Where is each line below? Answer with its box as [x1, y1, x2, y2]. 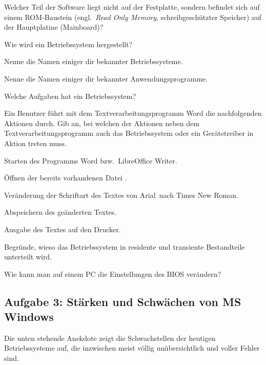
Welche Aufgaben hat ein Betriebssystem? [4, 90, 136, 101]
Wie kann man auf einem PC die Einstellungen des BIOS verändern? [4, 268, 221, 279]
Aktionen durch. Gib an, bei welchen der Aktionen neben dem [4, 117, 199, 128]
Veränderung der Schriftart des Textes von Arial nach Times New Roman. [4, 189, 238, 200]
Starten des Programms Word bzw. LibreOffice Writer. [4, 155, 177, 166]
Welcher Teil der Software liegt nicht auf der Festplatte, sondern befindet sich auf [4, 2, 260, 12]
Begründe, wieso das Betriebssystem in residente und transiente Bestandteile [4, 241, 245, 252]
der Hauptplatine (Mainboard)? [4, 22, 104, 32]
